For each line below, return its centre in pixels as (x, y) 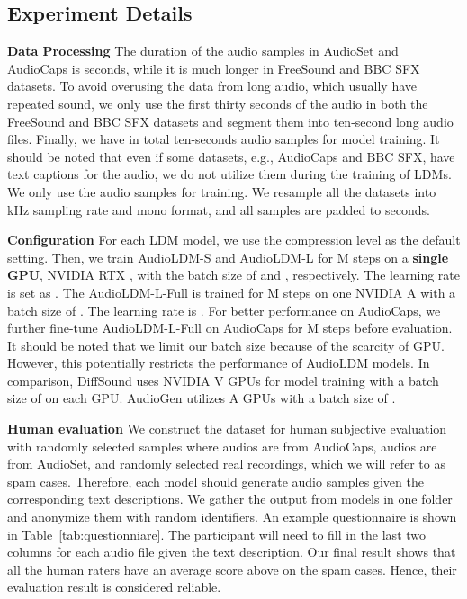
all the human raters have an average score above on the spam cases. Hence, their (232, 569)
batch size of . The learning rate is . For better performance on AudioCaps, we (224, 310)
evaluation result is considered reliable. (114, 587)
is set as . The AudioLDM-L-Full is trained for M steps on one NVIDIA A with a (232, 292)
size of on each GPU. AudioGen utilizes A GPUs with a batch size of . (202, 398)
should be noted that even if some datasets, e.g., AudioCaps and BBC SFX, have (231, 156)
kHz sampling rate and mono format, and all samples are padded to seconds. (219, 209)
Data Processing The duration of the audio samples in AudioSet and (203, 51)
